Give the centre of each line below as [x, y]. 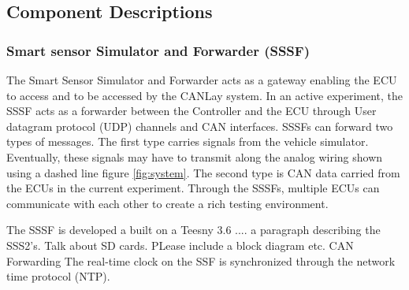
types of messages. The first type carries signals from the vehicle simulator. [188, 141]
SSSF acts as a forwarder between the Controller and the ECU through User [191, 111]
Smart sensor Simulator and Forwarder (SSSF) [158, 50]
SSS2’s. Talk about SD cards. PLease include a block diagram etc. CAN [180, 245]
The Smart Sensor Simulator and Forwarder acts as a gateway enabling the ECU [202, 80]
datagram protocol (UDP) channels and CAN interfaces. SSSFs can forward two [200, 126]
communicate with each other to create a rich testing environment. [167, 203]
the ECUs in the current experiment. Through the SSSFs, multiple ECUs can [193, 188]
